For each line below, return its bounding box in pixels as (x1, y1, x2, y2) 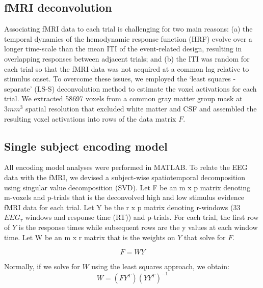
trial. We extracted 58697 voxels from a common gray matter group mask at (4, 93, 243, 104)
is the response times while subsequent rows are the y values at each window (18, 221, 258, 232)
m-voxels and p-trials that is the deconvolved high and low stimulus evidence (4, 192, 244, 203)
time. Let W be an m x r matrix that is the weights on (4, 232, 175, 242)
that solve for (184, 232, 226, 242)
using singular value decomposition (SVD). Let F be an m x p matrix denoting (4, 182, 251, 192)
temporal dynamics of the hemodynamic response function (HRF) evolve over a (4, 33, 252, 44)
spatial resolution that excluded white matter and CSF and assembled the (25, 103, 257, 113)
